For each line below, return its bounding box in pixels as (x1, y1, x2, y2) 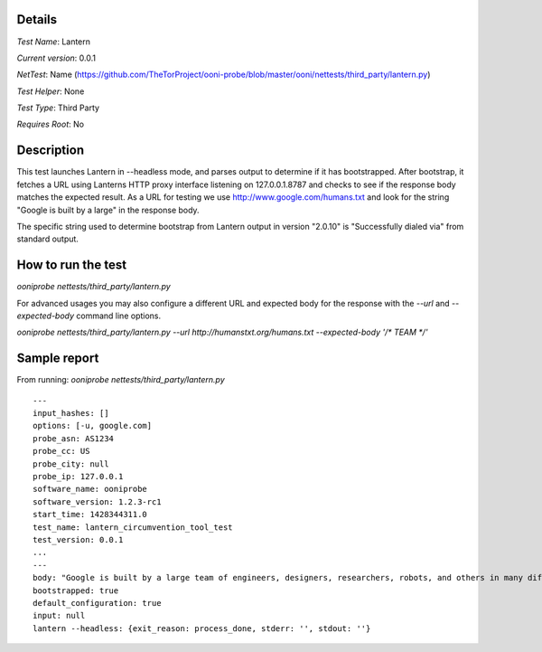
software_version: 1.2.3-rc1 (33, 496, 162, 506)
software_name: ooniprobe (33, 484, 148, 495)
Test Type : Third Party (16, 102, 99, 113)
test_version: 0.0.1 (33, 534, 124, 544)
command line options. (76, 310, 162, 321)
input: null (33, 610, 86, 621)
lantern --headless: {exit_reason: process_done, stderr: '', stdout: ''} (33, 623, 371, 633)
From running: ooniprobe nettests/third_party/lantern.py (16, 374, 225, 385)
